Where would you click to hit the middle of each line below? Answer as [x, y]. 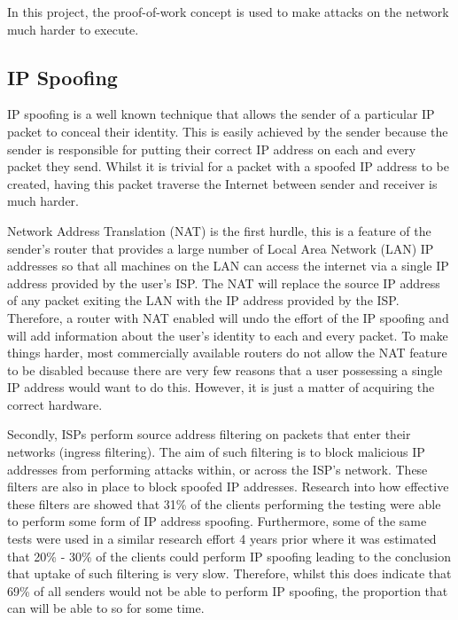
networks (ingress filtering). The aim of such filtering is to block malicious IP [216, 452]
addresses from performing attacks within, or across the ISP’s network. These [217, 469]
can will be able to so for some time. [106, 608]
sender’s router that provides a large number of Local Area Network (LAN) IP [221, 248]
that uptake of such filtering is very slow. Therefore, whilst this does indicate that [229, 573]
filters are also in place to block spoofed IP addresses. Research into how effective [228, 487]
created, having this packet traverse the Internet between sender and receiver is [222, 183]
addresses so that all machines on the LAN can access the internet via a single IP [228, 266]
